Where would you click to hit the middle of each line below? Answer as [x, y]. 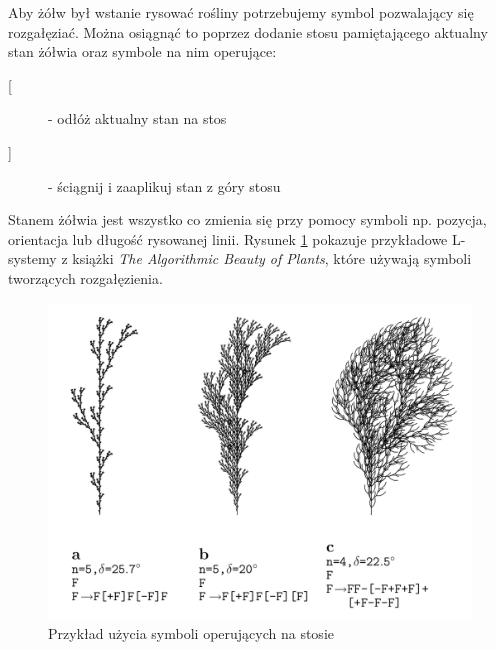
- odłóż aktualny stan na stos [137, 118]
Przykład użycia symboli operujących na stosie [191, 633]
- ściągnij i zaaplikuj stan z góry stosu [164, 185]
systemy [32, 258]
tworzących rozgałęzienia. [85, 277]
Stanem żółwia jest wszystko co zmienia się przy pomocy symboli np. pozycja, [247, 219]
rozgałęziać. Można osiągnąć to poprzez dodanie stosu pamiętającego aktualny [248, 31]
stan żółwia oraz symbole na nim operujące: [142, 51]
